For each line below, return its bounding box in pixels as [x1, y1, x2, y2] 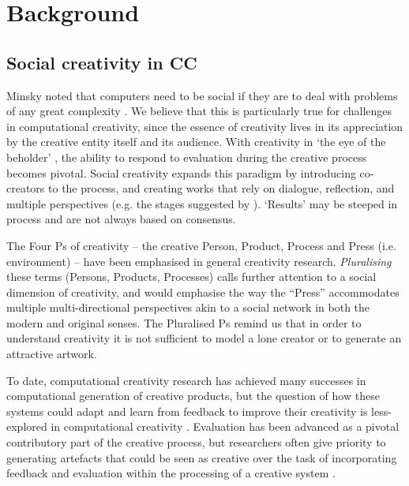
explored [6, 418, 47, 435]
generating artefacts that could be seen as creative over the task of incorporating [6, 449, 397, 465]
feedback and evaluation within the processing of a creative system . [6, 465, 336, 481]
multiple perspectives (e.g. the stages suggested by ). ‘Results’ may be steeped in [6, 195, 398, 211]
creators [6, 180, 45, 196]
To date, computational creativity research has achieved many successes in [6, 372, 366, 388]
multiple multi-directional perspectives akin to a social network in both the [6, 299, 370, 316]
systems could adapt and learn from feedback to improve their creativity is [6, 402, 368, 419]
